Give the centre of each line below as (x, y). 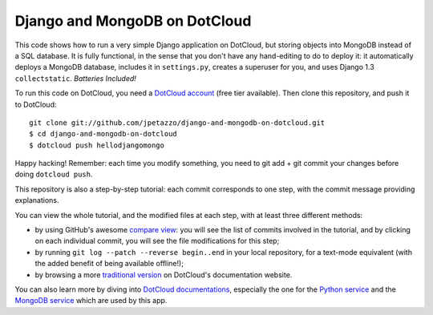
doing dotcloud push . (54, 174)
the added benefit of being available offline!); (109, 264)
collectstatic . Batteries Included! (75, 78)
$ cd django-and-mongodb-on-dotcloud (103, 134)
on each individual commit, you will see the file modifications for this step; (157, 241)
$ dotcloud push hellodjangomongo (97, 145)
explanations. (37, 200)
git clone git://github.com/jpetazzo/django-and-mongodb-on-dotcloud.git (177, 123)
